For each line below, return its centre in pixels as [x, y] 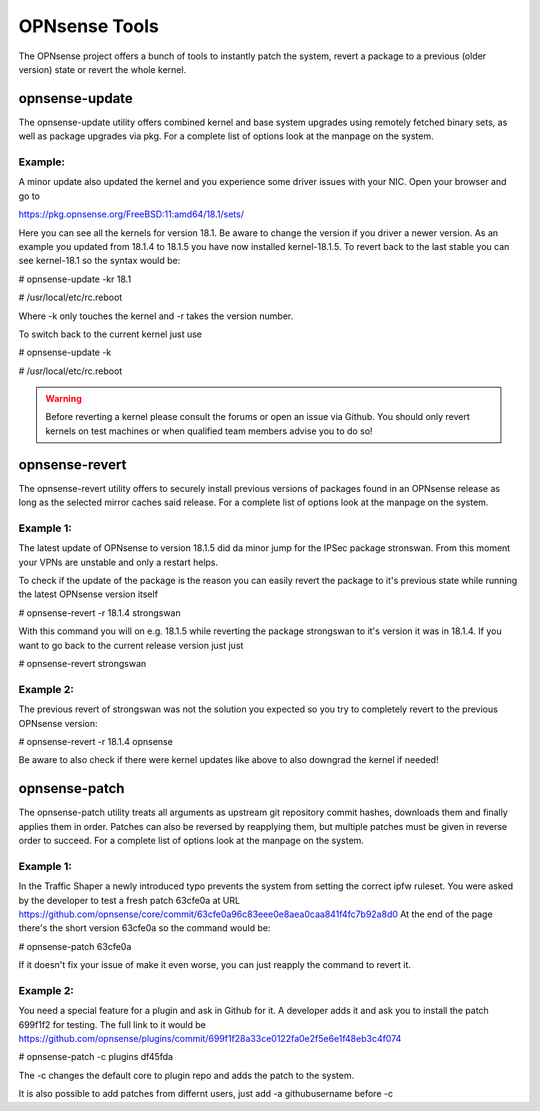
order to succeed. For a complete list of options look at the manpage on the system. [191, 841]
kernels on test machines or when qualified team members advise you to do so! [209, 431]
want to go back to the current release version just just [131, 645]
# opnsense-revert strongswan [82, 664]
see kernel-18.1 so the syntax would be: [99, 261]
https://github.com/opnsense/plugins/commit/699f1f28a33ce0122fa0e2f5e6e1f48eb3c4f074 [210, 1039]
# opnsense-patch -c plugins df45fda [96, 1057]
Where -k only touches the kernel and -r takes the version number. [156, 316]
